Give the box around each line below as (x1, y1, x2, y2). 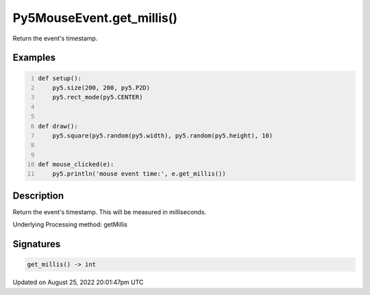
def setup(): (38, 74, 82, 82)
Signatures (12, 238, 61, 250)
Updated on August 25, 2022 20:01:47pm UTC (12, 278, 144, 287)
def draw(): (38, 122, 78, 130)
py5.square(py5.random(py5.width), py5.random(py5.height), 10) (52, 131, 273, 140)
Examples (12, 52, 56, 64)
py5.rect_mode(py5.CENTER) (52, 93, 143, 101)
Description (12, 190, 64, 201)
